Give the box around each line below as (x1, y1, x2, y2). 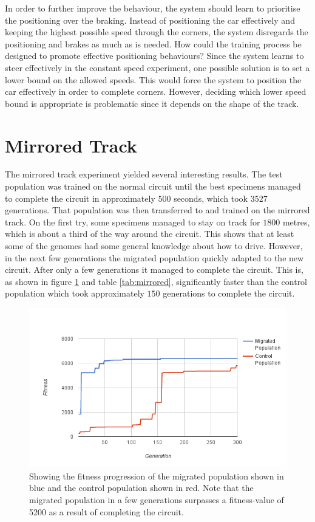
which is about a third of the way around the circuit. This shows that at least (5, 227, 294, 240)
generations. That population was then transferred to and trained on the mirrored (5, 204, 310, 216)
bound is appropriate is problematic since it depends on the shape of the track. (5, 97, 299, 109)
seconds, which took (174, 191, 248, 204)
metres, (282, 215, 310, 228)
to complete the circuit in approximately (5, 191, 155, 204)
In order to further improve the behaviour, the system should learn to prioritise (5, 2, 300, 14)
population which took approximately (5, 287, 144, 300)
